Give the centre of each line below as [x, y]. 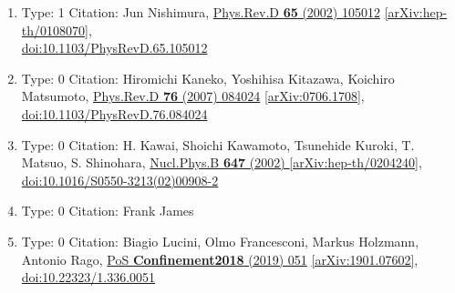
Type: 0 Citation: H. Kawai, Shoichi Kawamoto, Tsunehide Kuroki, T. [218, 144]
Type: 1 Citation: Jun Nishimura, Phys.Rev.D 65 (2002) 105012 [201, 12]
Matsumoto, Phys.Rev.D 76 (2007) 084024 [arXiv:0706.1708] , [193, 96]
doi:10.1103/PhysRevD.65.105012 [114, 48]
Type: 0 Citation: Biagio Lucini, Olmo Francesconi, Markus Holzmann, [220, 241]
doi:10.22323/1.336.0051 [88, 277]
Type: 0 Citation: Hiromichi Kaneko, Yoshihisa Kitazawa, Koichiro [208, 78]
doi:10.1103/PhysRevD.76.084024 [114, 113]
